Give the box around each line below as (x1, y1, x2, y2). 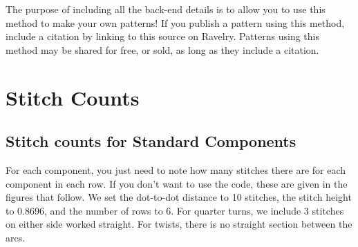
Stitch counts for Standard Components (6, 130, 296, 152)
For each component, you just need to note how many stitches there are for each (6, 162, 346, 177)
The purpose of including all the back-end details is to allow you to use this (6, 2, 326, 16)
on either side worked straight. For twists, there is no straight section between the (6, 217, 352, 231)
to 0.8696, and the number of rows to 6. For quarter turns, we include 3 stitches (6, 203, 344, 217)
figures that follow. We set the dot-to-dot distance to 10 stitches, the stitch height (6, 190, 352, 204)
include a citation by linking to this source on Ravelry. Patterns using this (6, 29, 319, 43)
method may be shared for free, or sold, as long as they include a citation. (6, 42, 319, 57)
